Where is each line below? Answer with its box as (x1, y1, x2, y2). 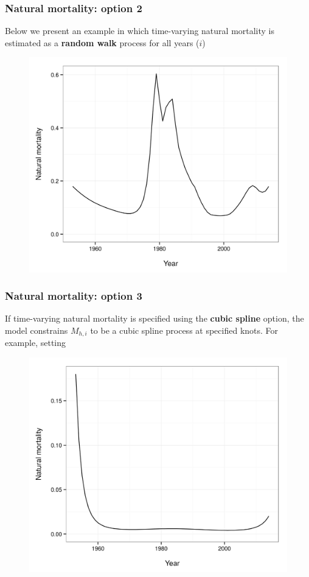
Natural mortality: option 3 (5, 288, 142, 303)
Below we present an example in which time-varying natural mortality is (5, 24, 275, 37)
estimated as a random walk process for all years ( (5, 36, 200, 49)
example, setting (5, 336, 66, 349)
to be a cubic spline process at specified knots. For (90, 324, 279, 336)
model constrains (5, 324, 68, 336)
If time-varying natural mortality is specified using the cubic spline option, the (5, 312, 304, 325)
